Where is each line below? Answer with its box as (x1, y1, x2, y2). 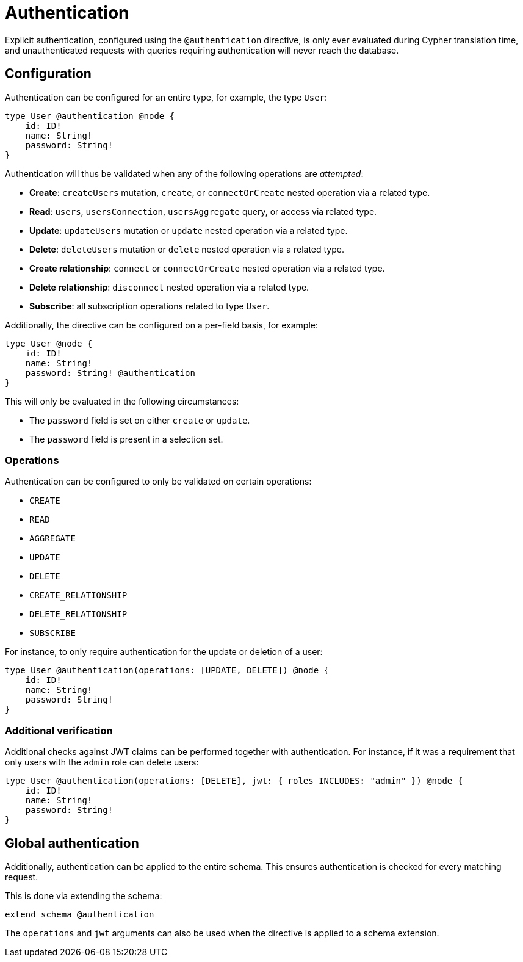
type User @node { (5, 338, 93, 349)
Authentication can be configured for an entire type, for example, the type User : (5, 92, 328, 103)
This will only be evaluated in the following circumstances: (5, 396, 239, 407)
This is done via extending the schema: (5, 890, 162, 901)
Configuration (5, 66, 92, 82)
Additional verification (5, 724, 113, 737)
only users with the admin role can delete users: (5, 757, 199, 768)
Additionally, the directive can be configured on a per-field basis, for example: (5, 319, 319, 330)
